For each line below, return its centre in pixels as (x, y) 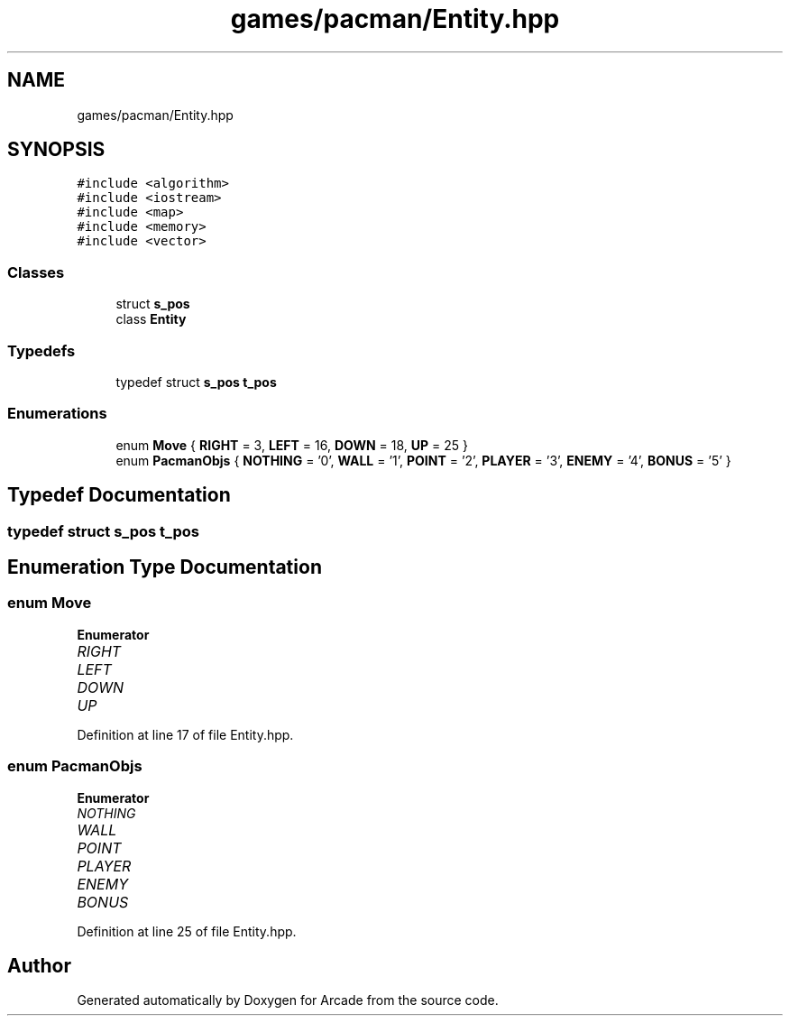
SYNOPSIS (56, 150)
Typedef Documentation (119, 495)
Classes (36, 272)
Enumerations (57, 414)
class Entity (151, 319)
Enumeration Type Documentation (165, 567)
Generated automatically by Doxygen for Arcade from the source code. (288, 1000)
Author (39, 965)
